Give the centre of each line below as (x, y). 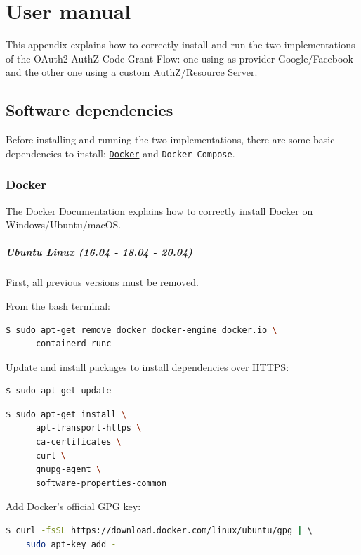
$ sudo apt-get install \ (66, 414)
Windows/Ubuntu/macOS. (64, 224)
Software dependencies (90, 110)
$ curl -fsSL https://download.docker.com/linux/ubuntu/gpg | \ (159, 531)
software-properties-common (101, 483)
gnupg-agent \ (68, 470)
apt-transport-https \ (88, 428)
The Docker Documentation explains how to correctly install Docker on (159, 210)
